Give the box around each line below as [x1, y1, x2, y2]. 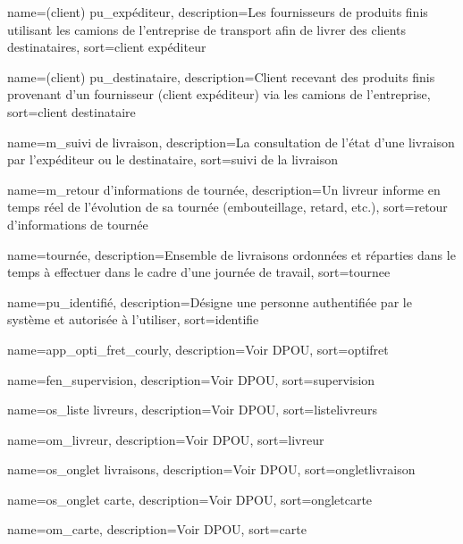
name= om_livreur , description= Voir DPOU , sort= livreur [7, 430, 324, 448]
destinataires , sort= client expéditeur [7, 38, 206, 56]
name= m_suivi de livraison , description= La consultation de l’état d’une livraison [7, 132, 455, 151]
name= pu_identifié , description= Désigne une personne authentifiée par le [7, 292, 412, 311]
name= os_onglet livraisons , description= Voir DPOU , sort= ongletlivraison [7, 460, 416, 479]
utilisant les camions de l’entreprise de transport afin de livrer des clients [7, 20, 407, 38]
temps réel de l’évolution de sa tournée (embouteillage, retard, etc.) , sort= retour [7, 197, 448, 216]
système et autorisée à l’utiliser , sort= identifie [7, 310, 259, 329]
